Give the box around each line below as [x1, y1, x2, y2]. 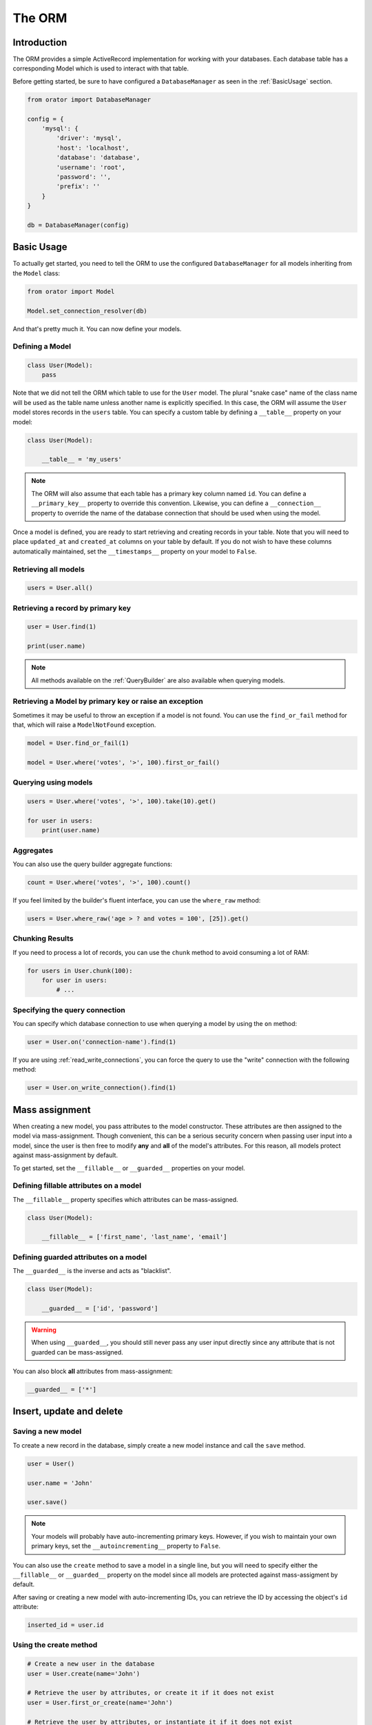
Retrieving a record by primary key [12, 603, 131, 613]
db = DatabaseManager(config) [27, 221, 130, 229]
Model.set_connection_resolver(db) [27, 307, 147, 315]
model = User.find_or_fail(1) [27, 739, 130, 747]
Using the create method [12, 1640, 98, 1650]
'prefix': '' [56, 183, 101, 190]
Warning [31, 1325, 56, 1334]
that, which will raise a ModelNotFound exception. [12, 721, 156, 729]
